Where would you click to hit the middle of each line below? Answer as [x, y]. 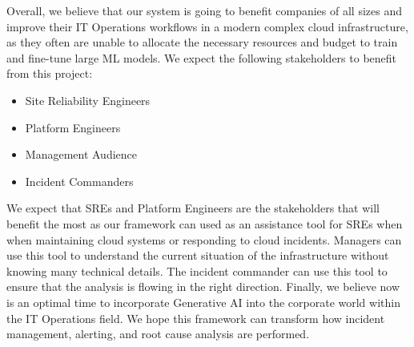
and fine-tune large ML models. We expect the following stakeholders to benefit [202, 57]
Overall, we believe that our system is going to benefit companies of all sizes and [204, 10]
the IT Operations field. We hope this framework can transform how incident [196, 318]
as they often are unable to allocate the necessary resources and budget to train [202, 42]
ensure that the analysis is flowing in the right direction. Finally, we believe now [203, 286]
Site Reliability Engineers [88, 100]
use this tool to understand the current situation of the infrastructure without [198, 255]
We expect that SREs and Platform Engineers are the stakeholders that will [193, 208]
